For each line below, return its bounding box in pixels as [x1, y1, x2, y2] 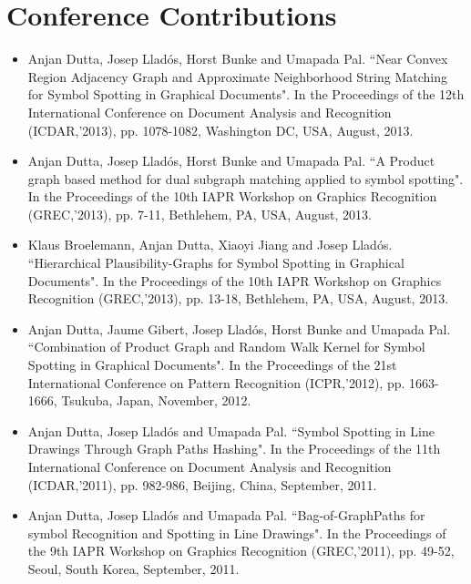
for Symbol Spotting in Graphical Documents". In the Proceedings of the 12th [27, 85, 465, 104]
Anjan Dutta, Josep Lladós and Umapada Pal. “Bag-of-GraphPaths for [27, 506, 425, 525]
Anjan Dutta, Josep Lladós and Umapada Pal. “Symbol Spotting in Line [27, 421, 435, 440]
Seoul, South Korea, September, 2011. [27, 558, 240, 578]
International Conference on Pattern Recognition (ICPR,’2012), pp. [27, 373, 405, 392]
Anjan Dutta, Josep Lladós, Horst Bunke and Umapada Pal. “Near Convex [27, 49, 448, 68]
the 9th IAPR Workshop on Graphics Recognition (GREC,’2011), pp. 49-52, [27, 541, 455, 560]
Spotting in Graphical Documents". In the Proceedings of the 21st [27, 355, 397, 374]
